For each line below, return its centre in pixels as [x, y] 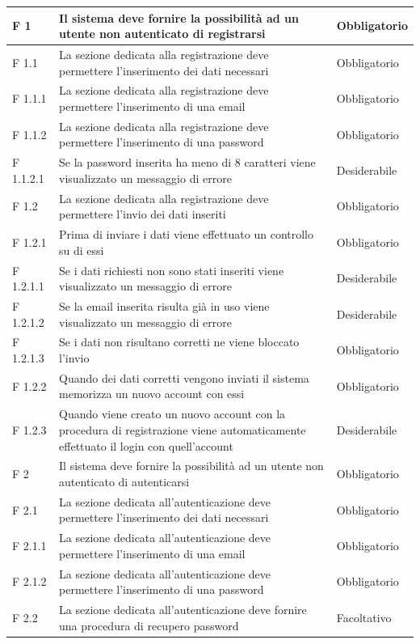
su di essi [82, 250]
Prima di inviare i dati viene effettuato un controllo [186, 234]
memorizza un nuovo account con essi [152, 394]
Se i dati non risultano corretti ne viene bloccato [179, 342]
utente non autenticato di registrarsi [162, 34]
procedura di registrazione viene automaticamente [183, 429]
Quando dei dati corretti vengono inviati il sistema [184, 377]
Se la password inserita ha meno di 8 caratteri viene [187, 162]
